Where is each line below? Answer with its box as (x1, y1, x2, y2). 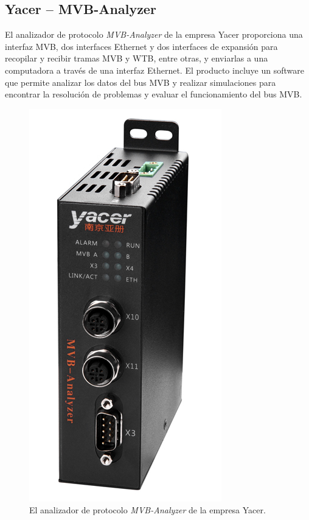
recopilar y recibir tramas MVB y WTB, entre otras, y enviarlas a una (5, 52, 268, 65)
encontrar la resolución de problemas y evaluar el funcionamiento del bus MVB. (5, 88, 302, 100)
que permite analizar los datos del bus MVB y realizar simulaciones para (5, 76, 276, 88)
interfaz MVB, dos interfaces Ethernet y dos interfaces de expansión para (5, 40, 278, 52)
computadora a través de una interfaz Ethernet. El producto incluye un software (5, 63, 304, 76)
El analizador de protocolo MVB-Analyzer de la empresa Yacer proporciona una (5, 28, 303, 41)
